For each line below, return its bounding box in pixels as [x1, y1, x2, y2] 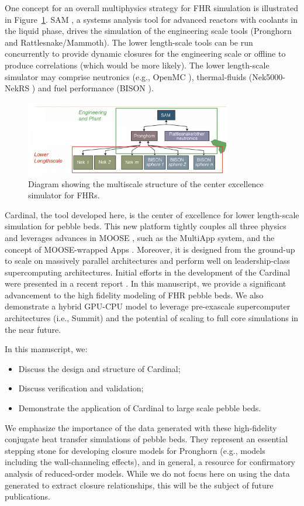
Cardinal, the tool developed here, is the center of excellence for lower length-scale [5, 208, 299, 221]
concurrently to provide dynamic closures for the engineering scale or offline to [5, 47, 286, 60]
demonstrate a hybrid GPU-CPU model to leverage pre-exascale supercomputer [5, 300, 291, 312]
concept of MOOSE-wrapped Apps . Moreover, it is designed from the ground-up [5, 243, 295, 255]
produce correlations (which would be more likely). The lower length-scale [5, 58, 270, 71]
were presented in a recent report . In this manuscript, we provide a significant [5, 277, 286, 290]
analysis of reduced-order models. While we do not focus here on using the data [5, 467, 290, 480]
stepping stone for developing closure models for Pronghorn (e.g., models [5, 444, 265, 456]
